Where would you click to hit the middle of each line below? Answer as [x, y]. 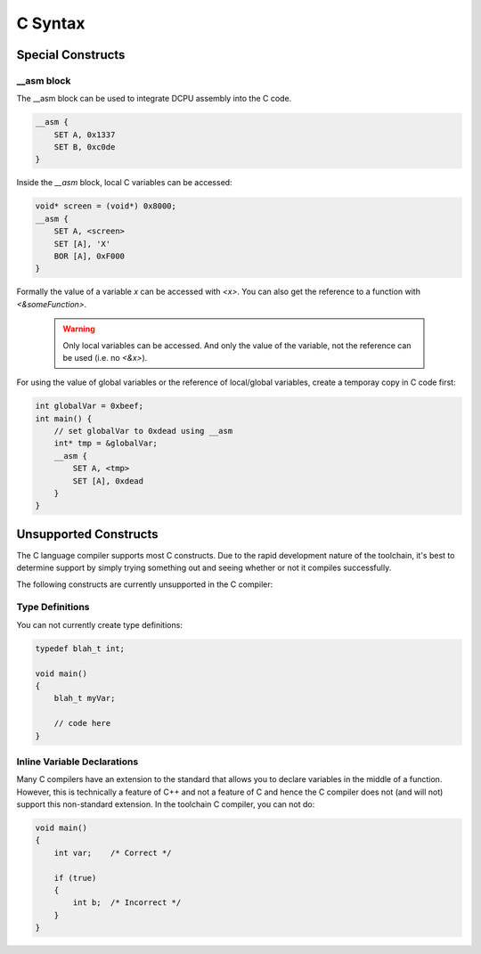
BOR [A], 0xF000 [89, 256]
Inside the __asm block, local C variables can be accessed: [124, 183]
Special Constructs [71, 55]
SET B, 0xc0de [85, 147]
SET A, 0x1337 [85, 135]
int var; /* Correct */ [113, 852]
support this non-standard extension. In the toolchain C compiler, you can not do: [166, 804]
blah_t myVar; [85, 698]
